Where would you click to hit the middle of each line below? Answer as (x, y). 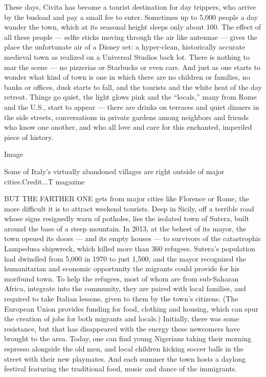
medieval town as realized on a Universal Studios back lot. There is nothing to (127, 56)
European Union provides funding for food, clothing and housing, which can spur (131, 308)
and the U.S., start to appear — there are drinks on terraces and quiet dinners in (132, 107)
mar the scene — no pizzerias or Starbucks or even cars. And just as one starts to (132, 67)
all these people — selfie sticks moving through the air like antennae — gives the (131, 37)
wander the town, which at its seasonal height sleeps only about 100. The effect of (133, 27)
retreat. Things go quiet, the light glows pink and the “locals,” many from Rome (130, 97)
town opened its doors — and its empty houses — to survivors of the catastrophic (133, 238)
